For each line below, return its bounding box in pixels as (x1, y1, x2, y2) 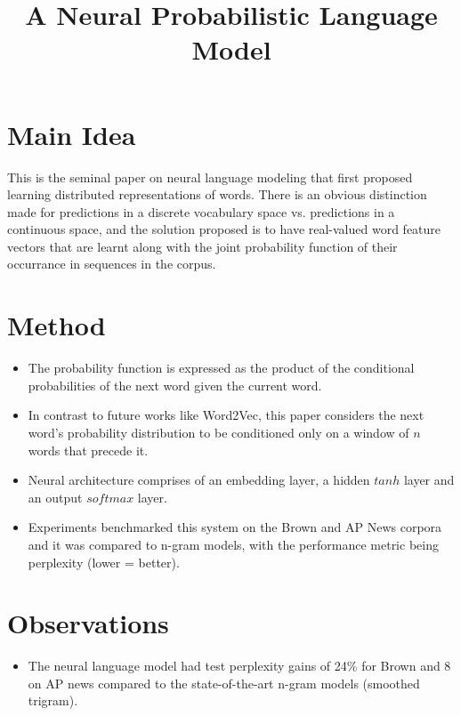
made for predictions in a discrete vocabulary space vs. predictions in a (7, 202, 395, 221)
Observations (7, 605, 169, 641)
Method (7, 307, 106, 343)
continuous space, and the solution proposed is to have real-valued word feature (7, 220, 441, 238)
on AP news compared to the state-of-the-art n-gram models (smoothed (28, 673, 420, 692)
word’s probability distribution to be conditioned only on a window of (28, 422, 409, 441)
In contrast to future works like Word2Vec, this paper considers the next (28, 406, 425, 424)
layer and (403, 471, 455, 489)
